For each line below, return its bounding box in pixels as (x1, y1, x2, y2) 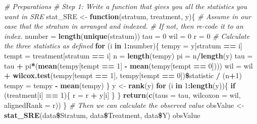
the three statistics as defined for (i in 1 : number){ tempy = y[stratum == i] (4, 40, 242, 51)
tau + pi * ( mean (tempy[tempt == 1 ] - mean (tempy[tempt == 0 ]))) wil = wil (4, 60, 253, 71)
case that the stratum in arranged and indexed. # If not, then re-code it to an (4, 21, 243, 31)
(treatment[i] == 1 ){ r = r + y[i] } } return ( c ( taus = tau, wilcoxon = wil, (4, 90, 241, 100)
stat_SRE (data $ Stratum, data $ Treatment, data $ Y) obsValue (4, 109, 200, 120)
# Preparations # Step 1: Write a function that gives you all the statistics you (4, 1, 247, 11)
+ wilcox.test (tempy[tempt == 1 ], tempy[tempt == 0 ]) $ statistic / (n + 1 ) (4, 70, 242, 81)
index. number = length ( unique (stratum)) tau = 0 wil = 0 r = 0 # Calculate (4, 30, 250, 41)
